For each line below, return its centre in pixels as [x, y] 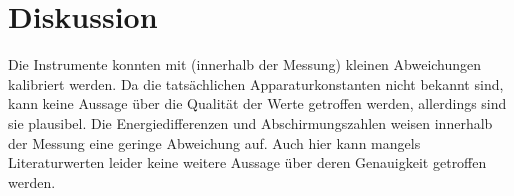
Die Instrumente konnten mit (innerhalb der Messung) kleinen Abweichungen [245, 64]
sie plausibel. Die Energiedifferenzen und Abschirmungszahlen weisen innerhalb [250, 122]
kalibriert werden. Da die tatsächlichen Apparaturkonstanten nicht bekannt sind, [256, 83]
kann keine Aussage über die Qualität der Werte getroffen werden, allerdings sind [257, 103]
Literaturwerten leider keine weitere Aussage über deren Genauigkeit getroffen [247, 162]
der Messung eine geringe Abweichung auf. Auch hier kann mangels [214, 142]
